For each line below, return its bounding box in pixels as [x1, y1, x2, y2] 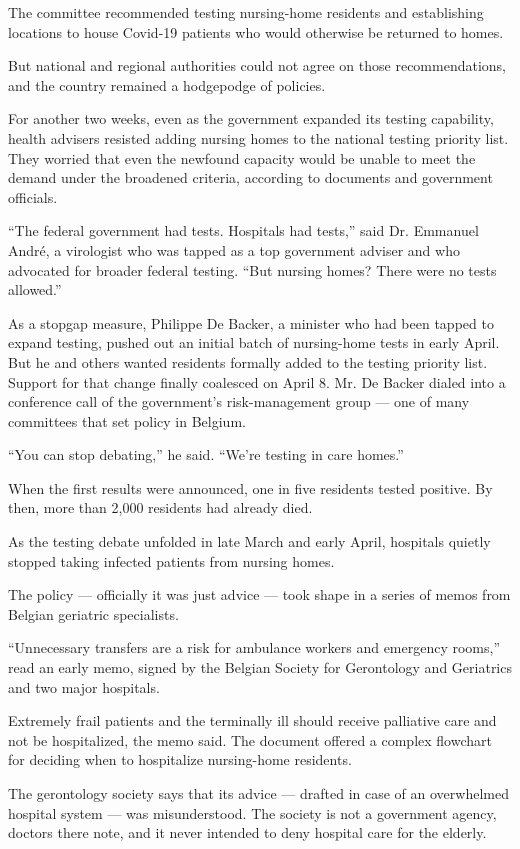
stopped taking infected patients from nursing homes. [8, 550, 335, 571]
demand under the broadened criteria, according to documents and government [8, 167, 493, 188]
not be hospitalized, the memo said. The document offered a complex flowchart [8, 729, 492, 750]
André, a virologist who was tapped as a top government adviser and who [8, 239, 460, 260]
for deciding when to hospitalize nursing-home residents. [8, 749, 352, 770]
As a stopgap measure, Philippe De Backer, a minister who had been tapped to [8, 312, 494, 333]
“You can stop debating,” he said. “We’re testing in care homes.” [8, 444, 404, 465]
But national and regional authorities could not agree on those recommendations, [8, 55, 506, 76]
